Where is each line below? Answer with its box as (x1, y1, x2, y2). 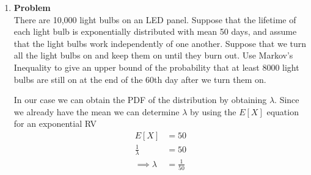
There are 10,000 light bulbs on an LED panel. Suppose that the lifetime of (13, 13, 296, 26)
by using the (189, 105, 236, 118)
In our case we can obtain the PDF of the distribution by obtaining (13, 93, 267, 106)
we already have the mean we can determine (13, 105, 180, 118)
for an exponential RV (13, 117, 97, 130)
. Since (274, 93, 299, 106)
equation (266, 105, 299, 118)
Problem (13, 1, 51, 13)
